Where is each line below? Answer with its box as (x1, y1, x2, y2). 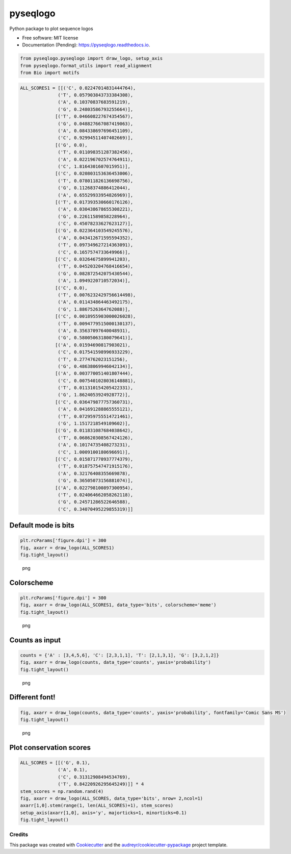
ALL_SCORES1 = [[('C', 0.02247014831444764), (20, 85, 136, 91)
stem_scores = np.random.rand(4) (20, 788, 104, 794)
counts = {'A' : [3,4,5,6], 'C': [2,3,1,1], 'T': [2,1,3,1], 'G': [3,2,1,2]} (20, 652, 219, 658)
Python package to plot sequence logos (9, 26, 94, 32)
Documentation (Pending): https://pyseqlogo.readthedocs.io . (22, 42, 150, 48)
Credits (9, 831, 28, 838)
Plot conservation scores (9, 743, 91, 752)
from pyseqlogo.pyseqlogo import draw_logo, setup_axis (20, 56, 163, 61)
